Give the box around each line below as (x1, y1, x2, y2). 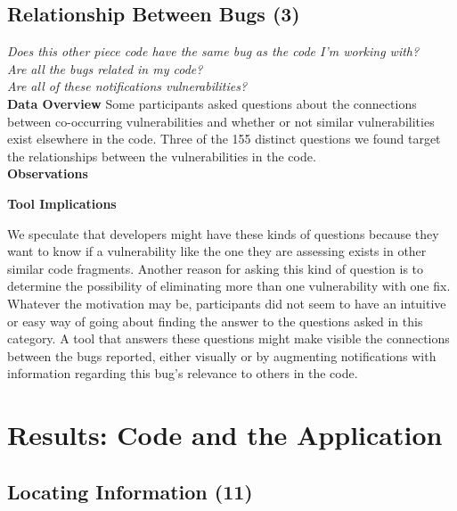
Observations (7, 164, 88, 183)
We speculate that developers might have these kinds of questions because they (7, 224, 439, 243)
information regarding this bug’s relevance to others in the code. (7, 364, 358, 383)
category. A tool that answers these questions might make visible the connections (7, 329, 450, 348)
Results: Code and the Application (7, 416, 443, 453)
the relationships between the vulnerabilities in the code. (7, 146, 316, 165)
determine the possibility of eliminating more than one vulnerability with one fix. (7, 276, 451, 295)
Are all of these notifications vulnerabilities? (7, 77, 248, 95)
